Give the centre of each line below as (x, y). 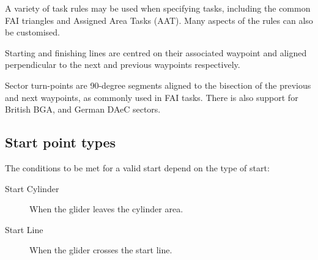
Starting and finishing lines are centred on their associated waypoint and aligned (156, 52)
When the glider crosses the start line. (101, 250)
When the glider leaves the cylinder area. (106, 209)
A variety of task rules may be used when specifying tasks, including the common (158, 8)
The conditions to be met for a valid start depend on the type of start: (137, 167)
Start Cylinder (32, 188)
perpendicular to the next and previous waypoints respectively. (123, 65)
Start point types (61, 142)
